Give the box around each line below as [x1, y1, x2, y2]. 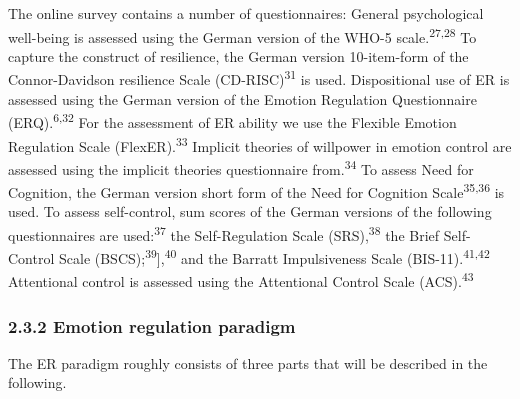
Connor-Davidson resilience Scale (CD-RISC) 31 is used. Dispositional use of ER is [8, 66, 510, 90]
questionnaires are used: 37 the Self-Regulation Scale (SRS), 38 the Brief [8, 221, 440, 245]
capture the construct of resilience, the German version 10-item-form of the [8, 45, 469, 66]
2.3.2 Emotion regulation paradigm [8, 313, 296, 338]
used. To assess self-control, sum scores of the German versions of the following [8, 201, 492, 222]
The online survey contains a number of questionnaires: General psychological [8, 3, 484, 23]
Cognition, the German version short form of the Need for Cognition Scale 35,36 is [8, 179, 505, 202]
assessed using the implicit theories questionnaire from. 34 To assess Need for [8, 155, 474, 179]
